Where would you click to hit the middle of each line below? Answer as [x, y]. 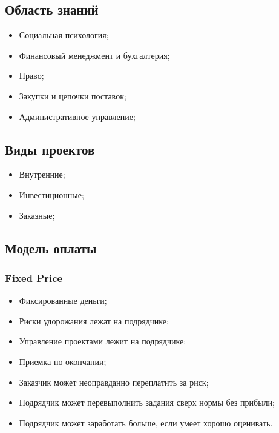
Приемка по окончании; [63, 361]
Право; [31, 76]
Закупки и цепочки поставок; [73, 96]
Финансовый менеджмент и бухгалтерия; [94, 55]
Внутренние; [42, 174]
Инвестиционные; [51, 194]
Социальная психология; [64, 35]
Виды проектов [50, 149]
